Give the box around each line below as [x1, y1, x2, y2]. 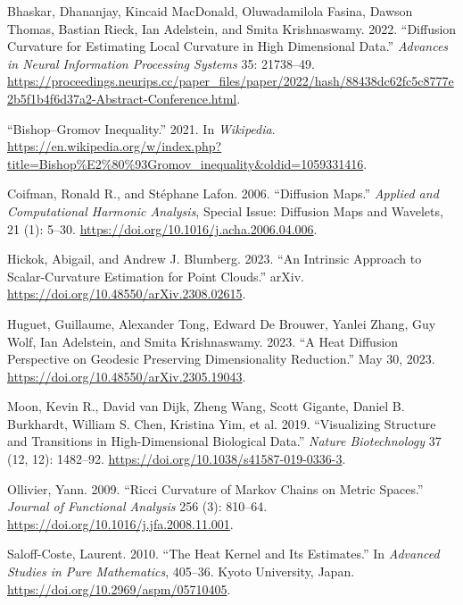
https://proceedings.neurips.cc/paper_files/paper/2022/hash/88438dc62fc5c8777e [7, 71, 454, 90]
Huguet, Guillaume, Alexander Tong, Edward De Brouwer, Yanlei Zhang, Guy [7, 314, 436, 332]
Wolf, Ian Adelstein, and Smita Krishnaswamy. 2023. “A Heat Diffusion [7, 332, 399, 350]
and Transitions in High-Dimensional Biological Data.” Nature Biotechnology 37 [7, 432, 442, 450]
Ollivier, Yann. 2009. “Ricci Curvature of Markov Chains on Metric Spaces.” [7, 479, 424, 498]
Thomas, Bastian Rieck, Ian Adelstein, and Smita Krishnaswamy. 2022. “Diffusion [7, 19, 457, 38]
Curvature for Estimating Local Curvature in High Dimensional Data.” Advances [7, 37, 449, 55]
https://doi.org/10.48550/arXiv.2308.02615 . [7, 284, 246, 303]
